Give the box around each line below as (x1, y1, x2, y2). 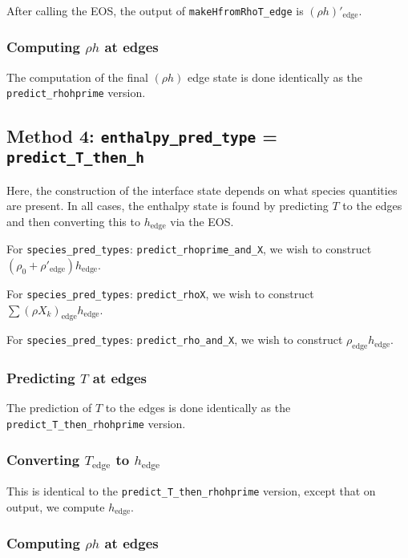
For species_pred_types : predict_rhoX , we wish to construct (6, 285, 314, 301)
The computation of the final (6, 68, 148, 85)
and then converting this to (6, 212, 140, 229)
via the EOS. (170, 212, 234, 229)
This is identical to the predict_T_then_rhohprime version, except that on (6, 483, 376, 499)
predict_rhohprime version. (6, 84, 146, 101)
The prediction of (6, 399, 92, 416)
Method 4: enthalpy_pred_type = (6, 123, 278, 148)
